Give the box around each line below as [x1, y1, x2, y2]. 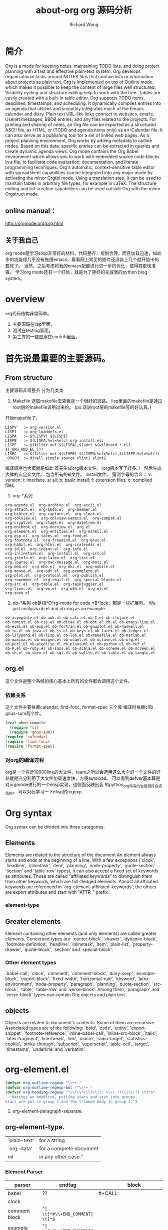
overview [5, 293, 45, 305]
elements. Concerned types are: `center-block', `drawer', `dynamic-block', [5, 935, 158, 941]
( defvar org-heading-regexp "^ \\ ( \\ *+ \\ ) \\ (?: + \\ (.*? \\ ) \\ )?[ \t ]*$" [5, 1089, 155, 1095]
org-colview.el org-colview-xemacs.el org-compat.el [5, 516, 122, 521]
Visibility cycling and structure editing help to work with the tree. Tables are [5, 89, 160, 95]
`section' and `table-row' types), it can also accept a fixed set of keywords [5, 868, 158, 874]
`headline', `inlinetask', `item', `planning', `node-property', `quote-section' [5, 863, 155, 869]
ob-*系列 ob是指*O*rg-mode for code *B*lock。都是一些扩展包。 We [12, 600, 156, 606]
